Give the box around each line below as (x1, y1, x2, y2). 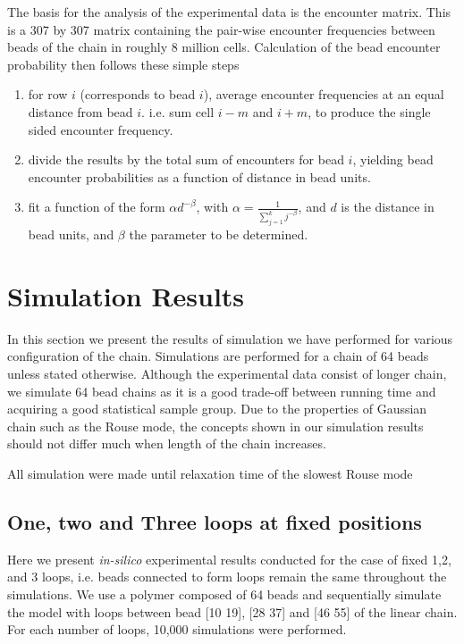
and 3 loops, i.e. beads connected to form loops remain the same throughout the (7, 567, 447, 586)
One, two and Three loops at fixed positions (7, 508, 422, 536)
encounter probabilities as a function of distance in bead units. (28, 167, 371, 186)
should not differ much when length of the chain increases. (7, 434, 326, 453)
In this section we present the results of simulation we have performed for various (7, 329, 453, 347)
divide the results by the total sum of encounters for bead (28, 150, 344, 169)
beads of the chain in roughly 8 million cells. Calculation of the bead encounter (7, 38, 441, 56)
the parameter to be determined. (129, 225, 308, 244)
